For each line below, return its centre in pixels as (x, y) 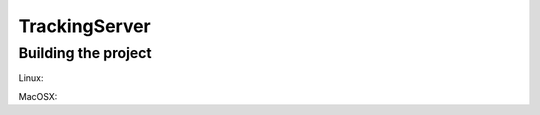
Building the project (85, 53)
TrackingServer (85, 26)
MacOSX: (38, 96)
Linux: (31, 78)
